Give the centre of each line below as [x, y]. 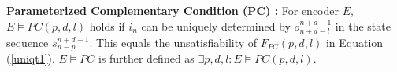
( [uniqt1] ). [31, 58]
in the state [363, 25]
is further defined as [146, 58]
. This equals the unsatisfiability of [173, 43]
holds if [107, 25]
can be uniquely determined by [216, 25]
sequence [28, 43]
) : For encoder [302, 10]
